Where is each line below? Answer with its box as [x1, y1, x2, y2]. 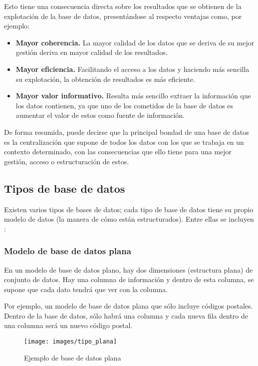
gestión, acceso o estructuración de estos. [4, 156, 129, 166]
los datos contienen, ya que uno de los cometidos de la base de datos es [15, 100, 234, 110]
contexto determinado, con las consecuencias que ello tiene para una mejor [4, 146, 232, 157]
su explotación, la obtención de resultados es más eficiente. [15, 73, 195, 84]
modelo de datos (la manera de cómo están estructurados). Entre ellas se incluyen [4, 214, 254, 224]
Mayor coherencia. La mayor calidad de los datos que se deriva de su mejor [15, 37, 255, 47]
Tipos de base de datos [4, 180, 125, 196]
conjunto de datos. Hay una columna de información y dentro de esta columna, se [4, 274, 254, 285]
